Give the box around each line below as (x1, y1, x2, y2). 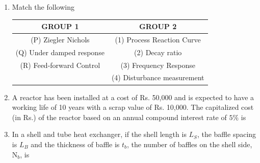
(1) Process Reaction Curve (115, 34, 201, 44)
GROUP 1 (41, 21, 79, 32)
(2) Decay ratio (134, 46, 182, 57)
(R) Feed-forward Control (20, 59, 100, 70)
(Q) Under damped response (15, 46, 105, 57)
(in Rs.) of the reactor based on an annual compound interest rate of (12, 111, 227, 122)
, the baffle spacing (197, 129, 256, 139)
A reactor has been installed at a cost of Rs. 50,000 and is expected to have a (12, 91, 254, 102)
